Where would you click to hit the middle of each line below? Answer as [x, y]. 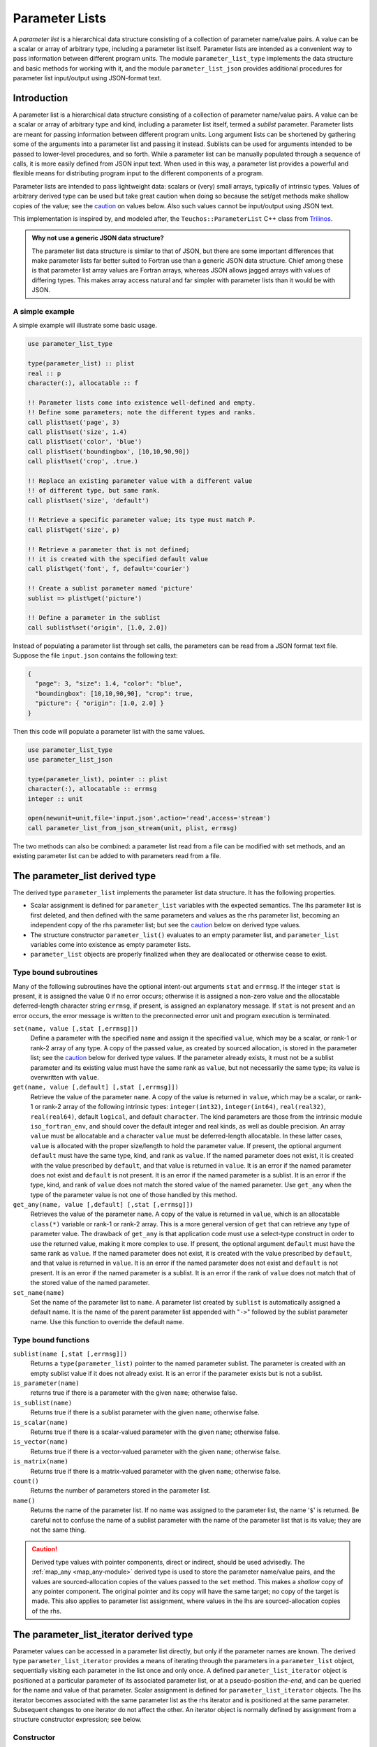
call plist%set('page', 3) [74, 422]
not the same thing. [58, 1530]
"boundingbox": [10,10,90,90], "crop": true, [114, 693]
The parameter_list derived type [84, 876]
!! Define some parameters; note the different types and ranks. [142, 413]
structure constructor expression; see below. [77, 1720]
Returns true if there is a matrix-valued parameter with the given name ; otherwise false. [155, 1471]
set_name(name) [39, 1292]
